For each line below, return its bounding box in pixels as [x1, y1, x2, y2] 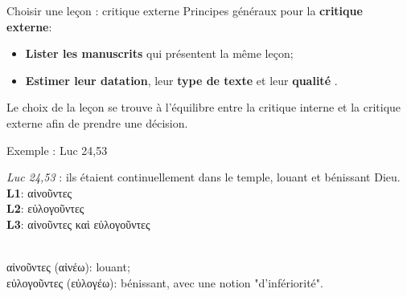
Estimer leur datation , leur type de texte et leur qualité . [25, 71, 338, 88]
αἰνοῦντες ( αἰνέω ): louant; [6, 258, 130, 275]
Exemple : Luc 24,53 [6, 141, 108, 158]
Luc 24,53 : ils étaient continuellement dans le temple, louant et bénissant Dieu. [6, 169, 401, 185]
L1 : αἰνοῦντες [6, 184, 72, 201]
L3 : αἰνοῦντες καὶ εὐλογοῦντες [6, 215, 150, 232]
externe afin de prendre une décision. [6, 114, 188, 131]
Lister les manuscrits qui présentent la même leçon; [25, 45, 294, 62]
